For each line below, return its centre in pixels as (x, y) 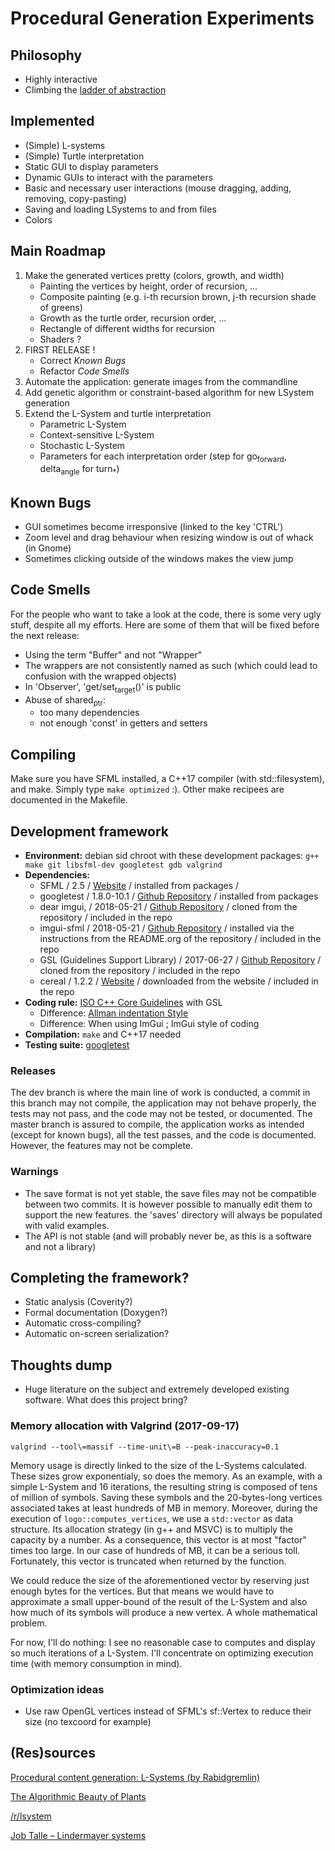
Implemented (52, 121)
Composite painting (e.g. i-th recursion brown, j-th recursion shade (178, 296)
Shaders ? (60, 339)
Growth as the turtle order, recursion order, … (133, 318)
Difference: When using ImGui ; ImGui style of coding (149, 1024)
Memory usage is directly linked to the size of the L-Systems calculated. (159, 1465)
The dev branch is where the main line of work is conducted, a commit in (160, 1093)
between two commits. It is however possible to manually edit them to (168, 1204)
